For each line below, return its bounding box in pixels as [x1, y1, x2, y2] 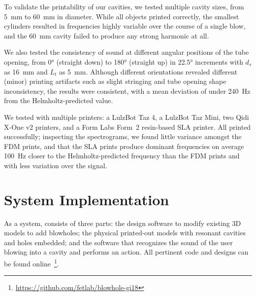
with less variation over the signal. [4, 160, 107, 170]
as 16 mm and [4, 66, 48, 76]
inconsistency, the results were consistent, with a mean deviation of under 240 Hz [4, 85, 251, 96]
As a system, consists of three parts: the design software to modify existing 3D [4, 218, 241, 228]
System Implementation [4, 189, 169, 209]
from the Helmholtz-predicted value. [4, 95, 113, 106]
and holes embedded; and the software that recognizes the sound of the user [4, 237, 233, 247]
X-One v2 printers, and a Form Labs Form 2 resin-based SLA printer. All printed [4, 121, 251, 132]
